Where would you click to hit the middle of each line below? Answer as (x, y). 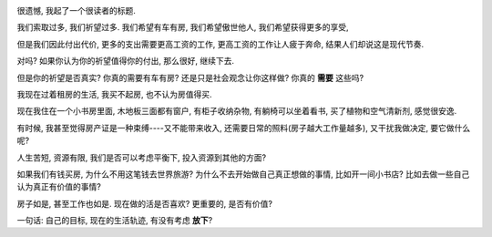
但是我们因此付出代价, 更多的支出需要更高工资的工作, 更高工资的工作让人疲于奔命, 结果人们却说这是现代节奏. (220, 44)
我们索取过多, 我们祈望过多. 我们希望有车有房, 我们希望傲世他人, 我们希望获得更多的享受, (183, 27)
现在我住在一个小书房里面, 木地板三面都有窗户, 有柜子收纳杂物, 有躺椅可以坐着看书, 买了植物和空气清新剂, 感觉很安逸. (237, 111)
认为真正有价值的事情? (59, 187)
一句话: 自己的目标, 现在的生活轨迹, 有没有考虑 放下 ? (115, 221)
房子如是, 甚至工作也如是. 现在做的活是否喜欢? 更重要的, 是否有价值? (145, 203)
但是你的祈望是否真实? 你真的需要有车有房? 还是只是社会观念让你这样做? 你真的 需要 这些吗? (190, 77)
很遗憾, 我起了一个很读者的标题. (77, 10)
